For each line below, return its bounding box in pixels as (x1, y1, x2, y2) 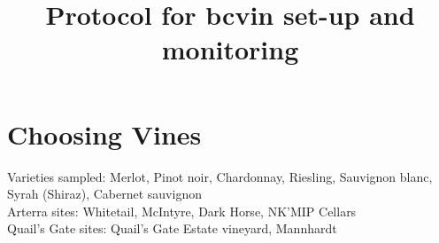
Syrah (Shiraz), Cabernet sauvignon (7, 184, 202, 203)
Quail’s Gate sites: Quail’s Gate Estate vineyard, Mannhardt (7, 219, 337, 238)
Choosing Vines (7, 115, 202, 152)
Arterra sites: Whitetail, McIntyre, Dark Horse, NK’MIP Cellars (7, 201, 357, 220)
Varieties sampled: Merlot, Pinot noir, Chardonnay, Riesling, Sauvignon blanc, (7, 167, 433, 185)
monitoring (161, 31, 299, 67)
